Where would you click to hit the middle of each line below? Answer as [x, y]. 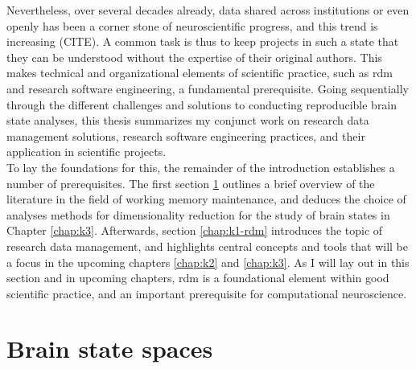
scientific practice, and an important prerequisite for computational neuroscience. [207, 293]
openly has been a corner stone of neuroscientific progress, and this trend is [192, 25]
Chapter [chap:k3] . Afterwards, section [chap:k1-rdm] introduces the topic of [195, 230]
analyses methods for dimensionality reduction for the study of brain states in [198, 214]
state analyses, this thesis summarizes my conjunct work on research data [188, 120]
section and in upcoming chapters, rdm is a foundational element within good [198, 278]
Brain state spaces [110, 348]
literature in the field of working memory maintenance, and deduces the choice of [206, 199]
